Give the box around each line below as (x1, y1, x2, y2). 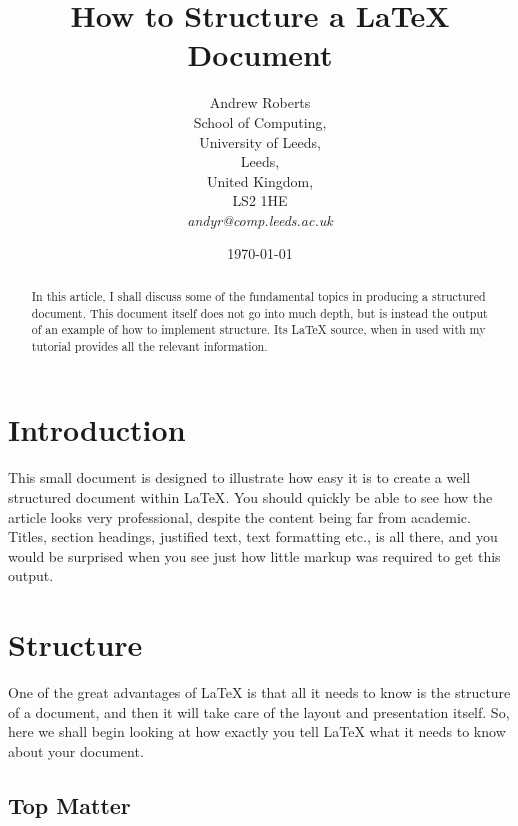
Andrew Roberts (209, 92, 311, 113)
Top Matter (8, 789, 131, 820)
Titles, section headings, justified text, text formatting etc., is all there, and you (8, 526, 498, 547)
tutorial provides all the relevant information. (31, 337, 268, 354)
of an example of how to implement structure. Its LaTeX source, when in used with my (31, 321, 486, 338)
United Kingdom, (206, 170, 314, 191)
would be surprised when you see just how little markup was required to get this (8, 545, 501, 566)
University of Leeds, (199, 131, 321, 152)
